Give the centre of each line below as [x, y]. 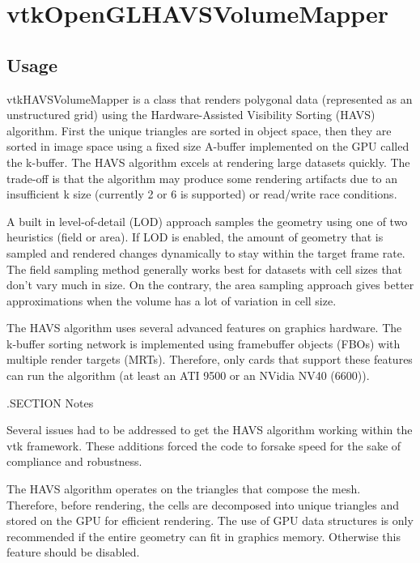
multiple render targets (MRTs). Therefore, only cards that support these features [210, 359]
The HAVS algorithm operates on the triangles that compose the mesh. [184, 489]
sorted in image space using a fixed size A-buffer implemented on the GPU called [208, 146]
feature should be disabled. [73, 552]
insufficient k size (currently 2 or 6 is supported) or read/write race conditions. [202, 194]
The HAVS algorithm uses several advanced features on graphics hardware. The [204, 328]
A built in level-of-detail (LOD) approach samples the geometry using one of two [207, 221]
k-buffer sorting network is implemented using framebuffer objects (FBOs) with [204, 343]
